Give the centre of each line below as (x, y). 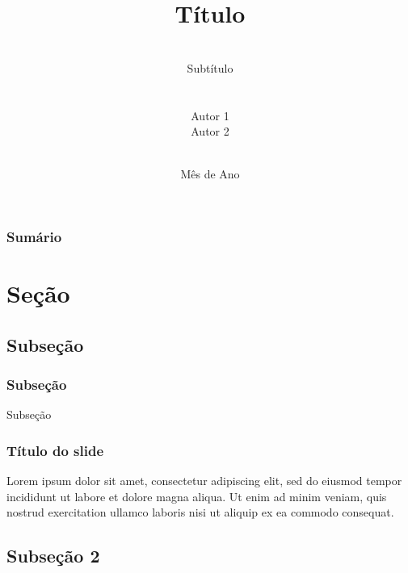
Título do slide (55, 450)
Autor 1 (210, 115)
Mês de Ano (210, 174)
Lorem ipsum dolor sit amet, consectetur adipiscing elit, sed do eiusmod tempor (204, 480)
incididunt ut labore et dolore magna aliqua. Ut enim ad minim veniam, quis (197, 496)
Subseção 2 (53, 556)
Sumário (34, 236)
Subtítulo (210, 67)
